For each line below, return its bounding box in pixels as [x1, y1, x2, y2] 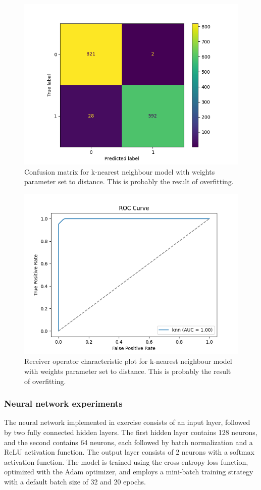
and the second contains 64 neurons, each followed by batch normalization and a [4, 437, 253, 447]
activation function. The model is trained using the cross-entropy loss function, [4, 456, 248, 467]
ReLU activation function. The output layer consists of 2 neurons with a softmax [4, 447, 254, 457]
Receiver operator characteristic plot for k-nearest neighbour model [24, 356, 232, 366]
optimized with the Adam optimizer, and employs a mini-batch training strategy [4, 466, 253, 477]
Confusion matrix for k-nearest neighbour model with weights [24, 166, 215, 177]
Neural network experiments [4, 397, 123, 410]
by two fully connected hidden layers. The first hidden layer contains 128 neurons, [4, 426, 257, 437]
